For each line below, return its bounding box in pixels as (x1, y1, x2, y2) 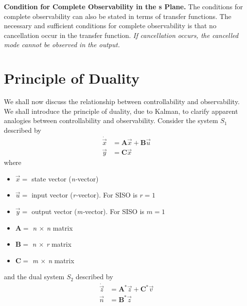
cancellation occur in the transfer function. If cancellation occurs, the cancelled (4, 30, 239, 40)
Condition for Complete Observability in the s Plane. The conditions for (4, 1, 243, 11)
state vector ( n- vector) (31, 173, 99, 183)
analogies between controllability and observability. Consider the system (4, 115, 218, 126)
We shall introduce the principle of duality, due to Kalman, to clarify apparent (4, 106, 238, 116)
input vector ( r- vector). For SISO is (31, 190, 138, 200)
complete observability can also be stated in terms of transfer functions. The (4, 11, 231, 21)
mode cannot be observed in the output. (4, 39, 120, 50)
